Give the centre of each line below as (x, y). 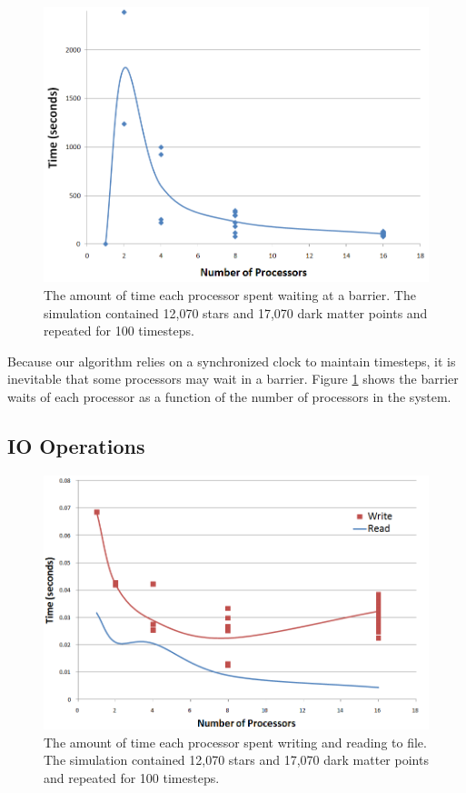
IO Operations (76, 445)
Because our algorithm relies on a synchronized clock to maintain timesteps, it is (232, 361)
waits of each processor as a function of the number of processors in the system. (229, 396)
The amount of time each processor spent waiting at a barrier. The (230, 294)
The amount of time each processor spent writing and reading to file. (235, 742)
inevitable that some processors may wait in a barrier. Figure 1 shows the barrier (233, 379)
